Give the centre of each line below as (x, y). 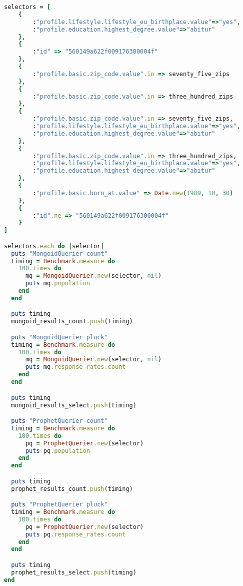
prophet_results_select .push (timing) (74, 572)
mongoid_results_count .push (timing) (72, 322)
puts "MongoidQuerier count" (59, 253)
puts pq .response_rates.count (75, 534)
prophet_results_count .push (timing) (72, 489)
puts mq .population (57, 283)
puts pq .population (57, 451)
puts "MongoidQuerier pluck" (59, 337)
